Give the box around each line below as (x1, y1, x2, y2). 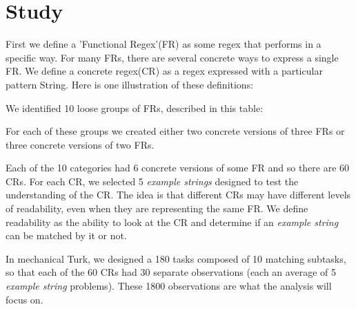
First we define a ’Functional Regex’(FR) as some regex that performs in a (6, 37, 322, 51)
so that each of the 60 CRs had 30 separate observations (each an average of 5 (6, 265, 336, 279)
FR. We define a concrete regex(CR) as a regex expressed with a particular (6, 64, 323, 78)
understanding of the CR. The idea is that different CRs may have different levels (6, 187, 351, 202)
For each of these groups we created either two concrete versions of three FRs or (6, 124, 345, 138)
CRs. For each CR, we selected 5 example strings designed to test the (6, 174, 299, 188)
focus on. (6, 292, 43, 306)
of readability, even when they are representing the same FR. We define (6, 201, 308, 216)
